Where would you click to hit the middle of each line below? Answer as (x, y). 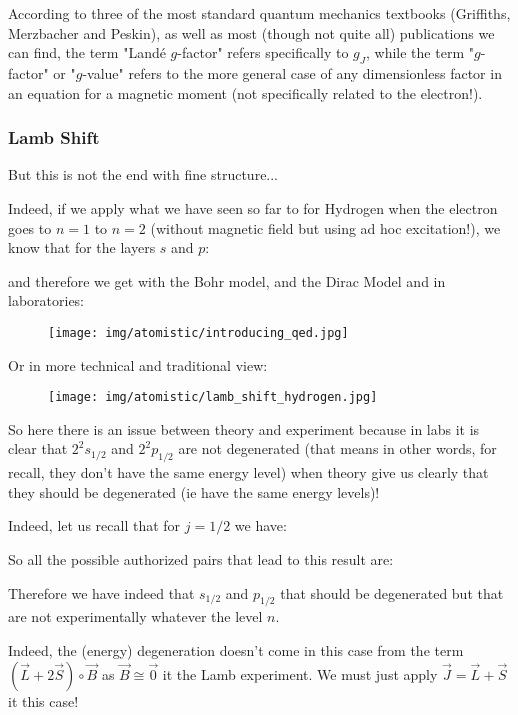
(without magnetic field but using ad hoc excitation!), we (325, 227)
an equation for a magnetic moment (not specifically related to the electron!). (245, 92)
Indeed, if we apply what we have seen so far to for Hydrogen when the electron (253, 207)
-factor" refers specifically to (263, 52)
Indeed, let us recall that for (94, 525)
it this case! (43, 700)
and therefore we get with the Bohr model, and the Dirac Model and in (227, 280)
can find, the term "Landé (87, 52)
